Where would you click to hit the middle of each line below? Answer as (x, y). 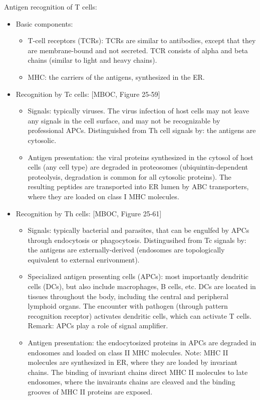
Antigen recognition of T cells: (51, 7)
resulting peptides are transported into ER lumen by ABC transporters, (138, 186)
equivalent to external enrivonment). (84, 259)
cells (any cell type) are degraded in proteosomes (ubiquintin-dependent (138, 167)
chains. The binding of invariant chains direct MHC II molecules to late (138, 372)
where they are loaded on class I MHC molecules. (103, 196)
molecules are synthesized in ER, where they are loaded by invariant (133, 362)
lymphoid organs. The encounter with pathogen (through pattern (128, 306)
